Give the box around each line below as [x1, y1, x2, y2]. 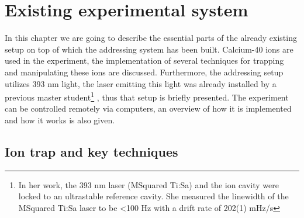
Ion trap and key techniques [5, 142, 178, 160]
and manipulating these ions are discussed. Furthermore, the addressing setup [5, 65, 284, 78]
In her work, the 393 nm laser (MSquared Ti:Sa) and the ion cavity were [18, 178, 279, 191]
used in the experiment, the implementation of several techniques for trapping [5, 54, 284, 67]
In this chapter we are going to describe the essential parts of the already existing [5, 32, 297, 44]
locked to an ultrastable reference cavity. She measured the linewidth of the [18, 190, 289, 202]
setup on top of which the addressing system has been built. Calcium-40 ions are [5, 43, 293, 55]
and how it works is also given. [5, 113, 115, 126]
